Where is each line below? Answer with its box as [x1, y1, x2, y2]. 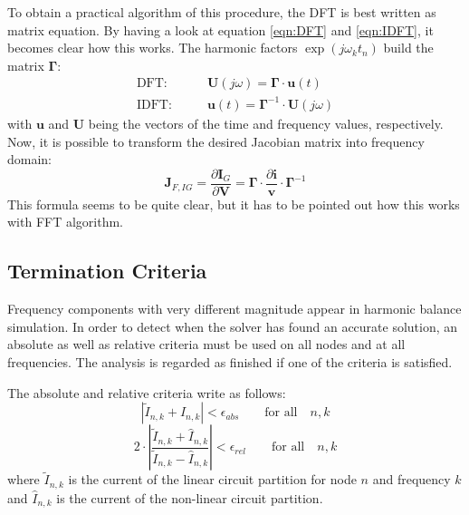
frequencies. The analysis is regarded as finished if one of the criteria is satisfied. [7, 352, 453, 371]
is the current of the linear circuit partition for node [68, 470, 357, 489]
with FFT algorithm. [7, 212, 124, 231]
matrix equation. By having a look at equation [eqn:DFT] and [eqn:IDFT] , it [7, 20, 434, 39]
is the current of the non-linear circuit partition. [56, 488, 323, 507]
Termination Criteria [7, 257, 207, 285]
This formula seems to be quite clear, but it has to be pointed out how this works [7, 194, 460, 213]
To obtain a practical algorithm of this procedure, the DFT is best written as [7, 3, 436, 21]
